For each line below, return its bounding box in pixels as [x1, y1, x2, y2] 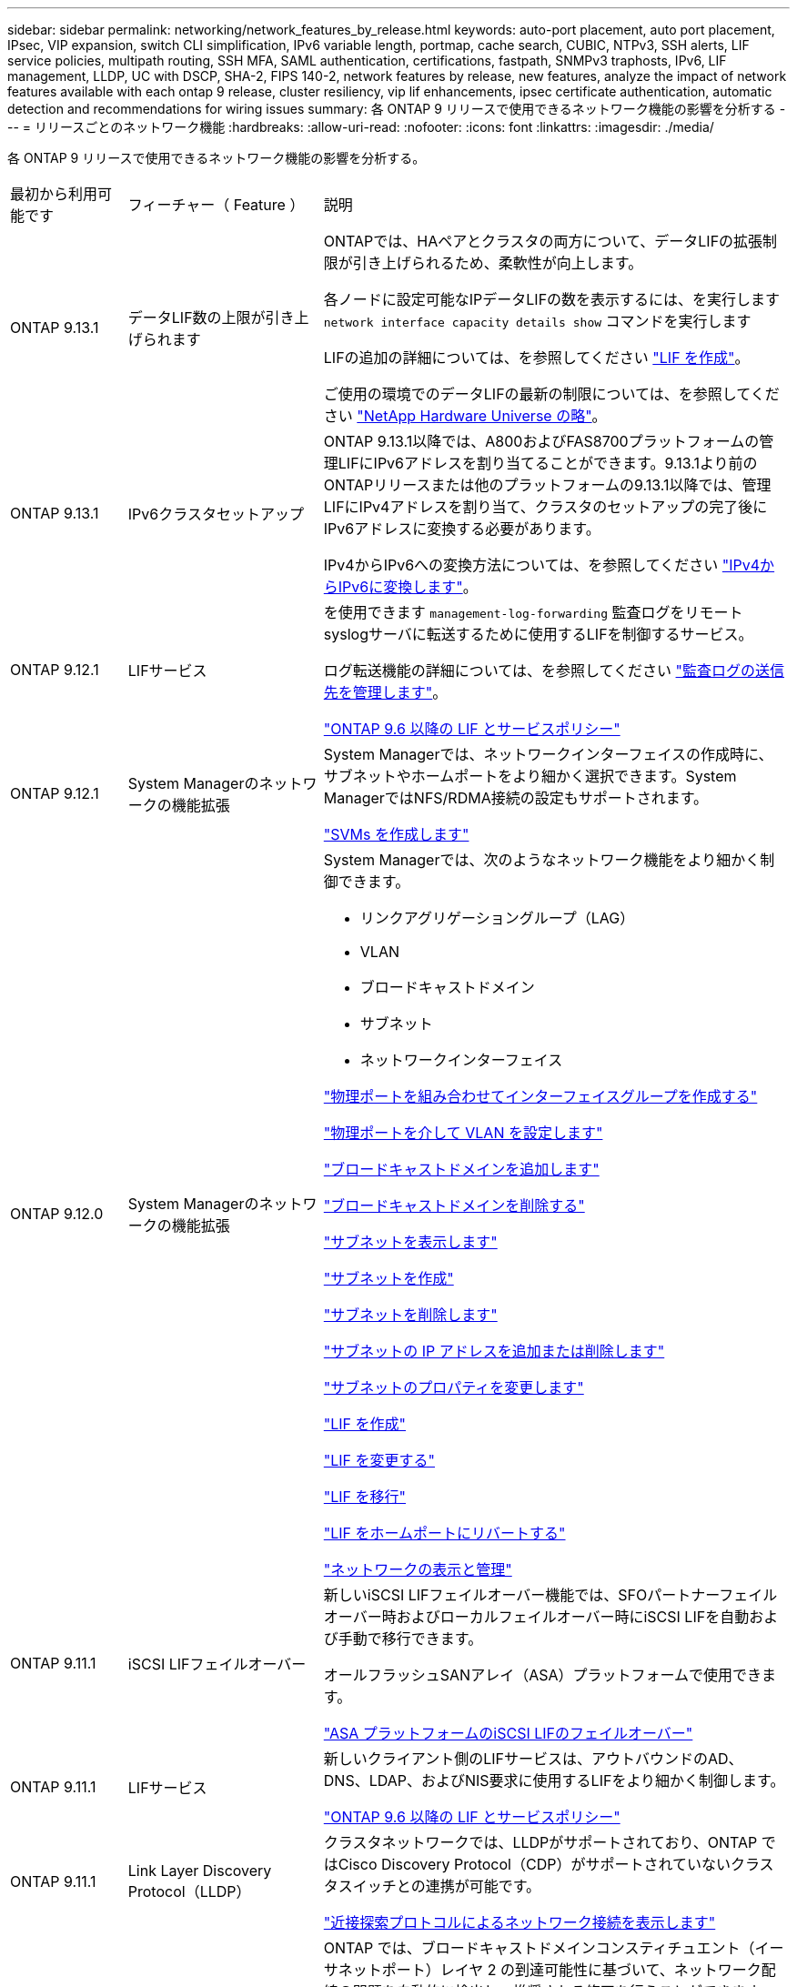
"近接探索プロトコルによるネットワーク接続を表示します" [323, 1913, 716, 1932]
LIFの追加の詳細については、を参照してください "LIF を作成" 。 [323, 348, 750, 367]
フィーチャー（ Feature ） [127, 196, 305, 214]
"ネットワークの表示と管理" [323, 1560, 512, 1579]
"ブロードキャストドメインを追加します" [323, 1160, 600, 1178]
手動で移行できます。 [338, 1629, 483, 1648]
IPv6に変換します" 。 [338, 578, 478, 596]
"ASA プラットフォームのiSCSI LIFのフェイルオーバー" [323, 1724, 693, 1742]
